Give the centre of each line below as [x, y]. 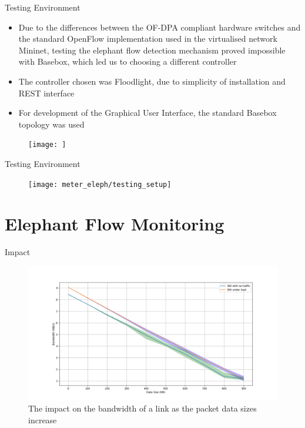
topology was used [51, 124]
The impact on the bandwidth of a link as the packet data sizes [143, 408]
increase [43, 419]
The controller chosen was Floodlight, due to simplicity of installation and [152, 81]
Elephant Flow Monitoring [115, 224]
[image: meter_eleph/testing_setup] [100, 184]
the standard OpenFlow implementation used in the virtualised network [148, 39]
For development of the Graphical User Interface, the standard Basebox [148, 113]
